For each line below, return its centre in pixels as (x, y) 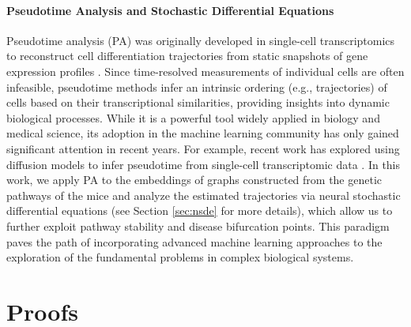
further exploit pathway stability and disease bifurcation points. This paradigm (198, 226)
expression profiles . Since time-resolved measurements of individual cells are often (205, 71)
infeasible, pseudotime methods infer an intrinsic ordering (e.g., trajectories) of (197, 86)
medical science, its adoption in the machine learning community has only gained (203, 133)
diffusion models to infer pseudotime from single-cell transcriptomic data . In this (204, 164)
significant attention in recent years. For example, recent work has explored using (203, 148)
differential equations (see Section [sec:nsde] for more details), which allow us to (200, 210)
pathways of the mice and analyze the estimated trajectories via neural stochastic (204, 195)
